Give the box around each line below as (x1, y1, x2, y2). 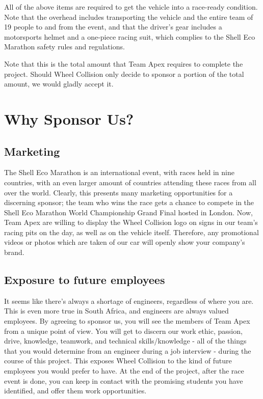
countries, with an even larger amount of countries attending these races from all (4, 177, 256, 187)
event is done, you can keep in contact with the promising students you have (4, 375, 243, 386)
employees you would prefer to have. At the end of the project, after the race (4, 365, 244, 376)
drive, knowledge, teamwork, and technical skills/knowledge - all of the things (4, 335, 247, 346)
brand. (4, 247, 24, 258)
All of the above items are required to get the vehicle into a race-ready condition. (4, 2, 258, 12)
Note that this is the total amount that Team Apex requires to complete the (4, 58, 243, 69)
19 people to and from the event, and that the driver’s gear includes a (4, 21, 222, 32)
